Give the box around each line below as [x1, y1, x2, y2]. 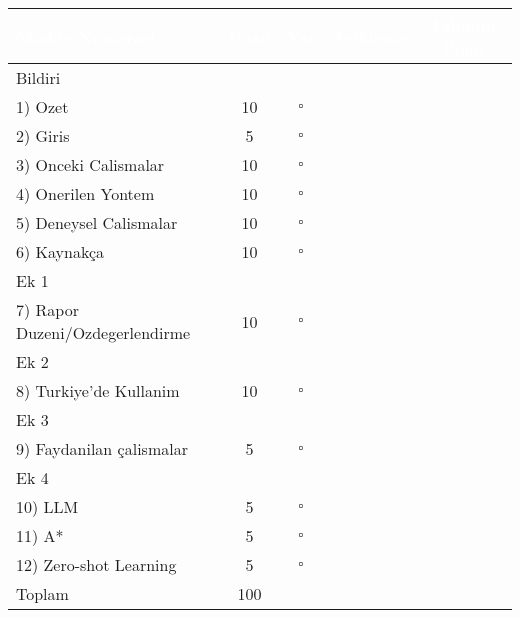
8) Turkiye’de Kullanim [16, 379, 180, 402]
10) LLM [16, 495, 79, 518]
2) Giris [16, 124, 70, 147]
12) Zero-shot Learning [16, 553, 177, 576]
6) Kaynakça [16, 240, 105, 263]
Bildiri [16, 66, 61, 89]
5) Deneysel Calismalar [16, 211, 178, 234]
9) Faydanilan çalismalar [16, 437, 188, 460]
